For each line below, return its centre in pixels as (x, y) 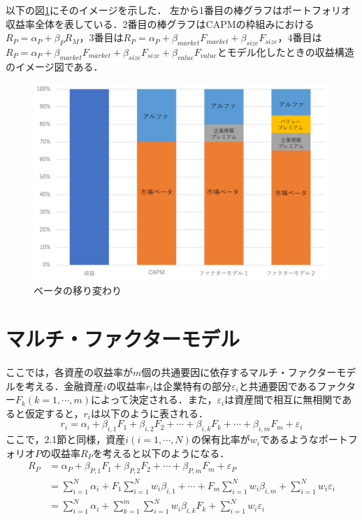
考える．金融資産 (64, 385)
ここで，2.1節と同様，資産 (66, 439)
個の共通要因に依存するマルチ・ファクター (239, 372)
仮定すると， (54, 413)
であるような (289, 439)
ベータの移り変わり (78, 290)
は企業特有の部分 (192, 385)
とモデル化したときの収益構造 (285, 51)
